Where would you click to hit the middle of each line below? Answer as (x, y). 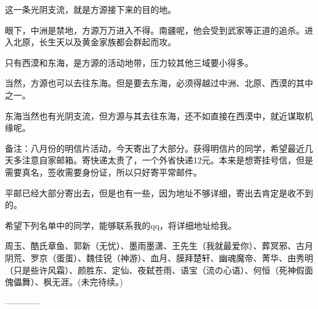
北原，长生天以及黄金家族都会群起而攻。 (94, 42)
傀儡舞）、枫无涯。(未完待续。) (64, 282)
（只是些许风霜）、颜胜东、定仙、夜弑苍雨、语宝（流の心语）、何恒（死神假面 (159, 270)
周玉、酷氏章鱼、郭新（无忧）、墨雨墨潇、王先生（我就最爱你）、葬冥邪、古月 (159, 246)
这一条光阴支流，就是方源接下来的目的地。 (91, 9)
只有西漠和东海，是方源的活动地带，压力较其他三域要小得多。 (129, 62)
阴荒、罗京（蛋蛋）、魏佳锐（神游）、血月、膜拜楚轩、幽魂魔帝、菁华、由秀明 (159, 257)
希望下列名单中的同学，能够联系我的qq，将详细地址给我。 (121, 225)
